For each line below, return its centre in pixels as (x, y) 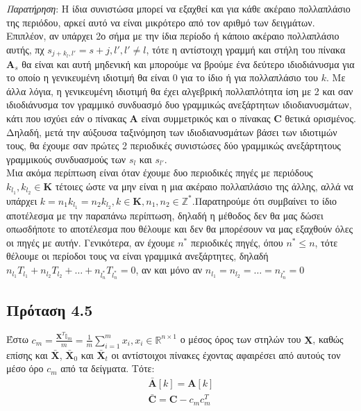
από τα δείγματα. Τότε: (108, 368)
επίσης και (27, 354)
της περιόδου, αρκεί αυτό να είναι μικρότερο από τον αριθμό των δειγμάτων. (161, 22)
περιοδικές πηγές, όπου (237, 242)
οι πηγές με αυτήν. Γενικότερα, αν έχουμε (91, 242)
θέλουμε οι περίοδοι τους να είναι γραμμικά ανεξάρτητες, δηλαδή (137, 256)
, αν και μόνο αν (169, 270)
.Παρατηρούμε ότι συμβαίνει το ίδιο (265, 200)
